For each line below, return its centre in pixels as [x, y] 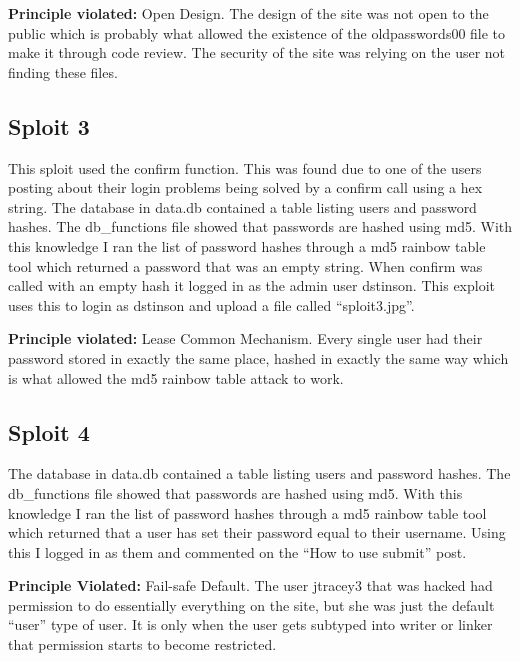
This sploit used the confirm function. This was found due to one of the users [245, 167]
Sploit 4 [49, 431]
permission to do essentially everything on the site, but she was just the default [251, 604]
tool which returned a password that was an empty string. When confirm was [245, 265]
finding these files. [63, 71]
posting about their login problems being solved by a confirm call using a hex [245, 187]
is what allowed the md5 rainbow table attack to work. [176, 377]
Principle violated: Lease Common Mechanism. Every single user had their [245, 338]
